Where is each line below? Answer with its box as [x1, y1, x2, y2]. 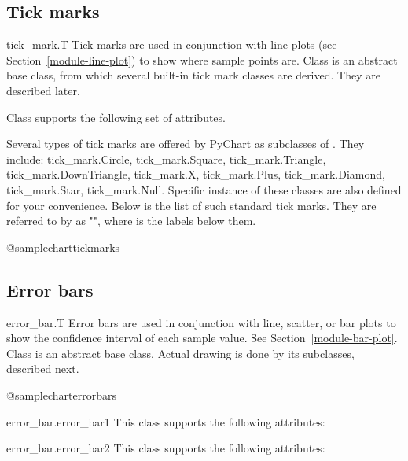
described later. [6, 82, 80, 98]
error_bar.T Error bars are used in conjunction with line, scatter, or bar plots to [6, 314, 396, 330]
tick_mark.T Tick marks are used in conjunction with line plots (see [6, 36, 337, 53]
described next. [6, 360, 79, 377]
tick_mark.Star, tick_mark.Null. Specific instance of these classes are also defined [6, 181, 402, 197]
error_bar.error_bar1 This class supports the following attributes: [6, 413, 325, 430]
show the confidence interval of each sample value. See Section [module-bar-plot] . [6, 330, 398, 346]
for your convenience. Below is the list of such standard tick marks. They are [6, 197, 377, 213]
